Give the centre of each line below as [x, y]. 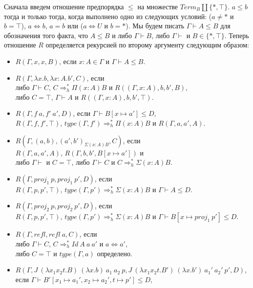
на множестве [158, 6]
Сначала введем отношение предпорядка [64, 6]
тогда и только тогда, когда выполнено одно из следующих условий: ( [108, 16]
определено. [115, 253]
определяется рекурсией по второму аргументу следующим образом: [147, 45]
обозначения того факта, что [46, 35]
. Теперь [237, 35]
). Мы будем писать [155, 26]
